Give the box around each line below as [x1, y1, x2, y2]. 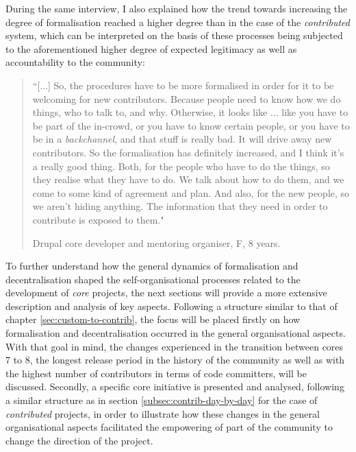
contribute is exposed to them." [32, 212, 164, 226]
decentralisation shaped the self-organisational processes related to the [5, 272, 301, 286]
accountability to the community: [5, 55, 145, 69]
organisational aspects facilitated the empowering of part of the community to [5, 420, 333, 434]
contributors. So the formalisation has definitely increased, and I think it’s [32, 145, 344, 159]
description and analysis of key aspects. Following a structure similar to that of [5, 298, 338, 313]
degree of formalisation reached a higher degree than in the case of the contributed [5, 14, 350, 29]
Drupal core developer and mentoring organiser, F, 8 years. [32, 235, 281, 250]
